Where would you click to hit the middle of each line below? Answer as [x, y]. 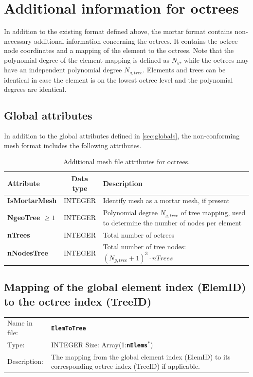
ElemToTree [69, 329]
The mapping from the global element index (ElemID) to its [141, 356]
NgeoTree [24, 217]
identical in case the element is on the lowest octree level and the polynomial [118, 79]
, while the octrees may [214, 60]
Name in [20, 323]
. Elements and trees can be [184, 70]
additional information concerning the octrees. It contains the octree [136, 41]
